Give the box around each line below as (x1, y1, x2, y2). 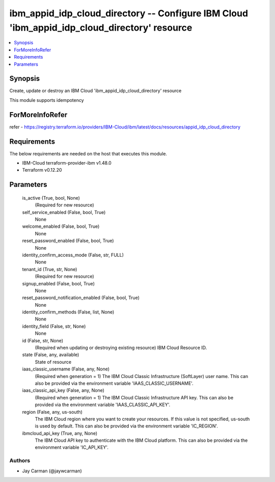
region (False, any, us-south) (22, 409, 82, 415)
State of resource (35, 359, 72, 365)
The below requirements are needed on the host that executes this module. (9, 150, 168, 156)
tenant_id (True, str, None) (22, 266, 77, 272)
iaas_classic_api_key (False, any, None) (22, 387, 104, 393)
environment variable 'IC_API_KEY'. (35, 444, 109, 450)
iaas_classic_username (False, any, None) (22, 366, 109, 372)
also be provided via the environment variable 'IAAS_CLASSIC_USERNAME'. (35, 380, 194, 386)
